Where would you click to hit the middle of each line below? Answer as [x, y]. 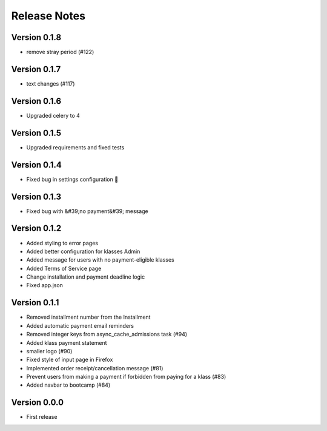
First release [42, 417]
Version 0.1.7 [36, 69]
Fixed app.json [45, 285]
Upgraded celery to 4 [53, 115]
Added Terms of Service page [64, 268]
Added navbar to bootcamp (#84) [68, 385]
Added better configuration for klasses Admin [83, 251]
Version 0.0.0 [37, 403]
